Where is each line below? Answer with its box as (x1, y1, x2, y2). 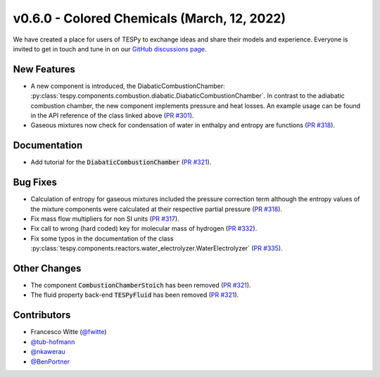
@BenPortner (30, 357, 70, 366)
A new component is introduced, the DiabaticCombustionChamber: (30, 82, 225, 90)
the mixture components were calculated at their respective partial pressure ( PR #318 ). (30, 205, 283, 213)
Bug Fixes (13, 177, 58, 188)
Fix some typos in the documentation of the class (30, 234, 174, 243)
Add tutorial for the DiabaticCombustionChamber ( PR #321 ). (30, 158, 212, 167)
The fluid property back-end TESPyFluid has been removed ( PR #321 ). (30, 290, 239, 299)
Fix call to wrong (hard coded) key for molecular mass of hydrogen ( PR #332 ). (30, 224, 258, 233)
